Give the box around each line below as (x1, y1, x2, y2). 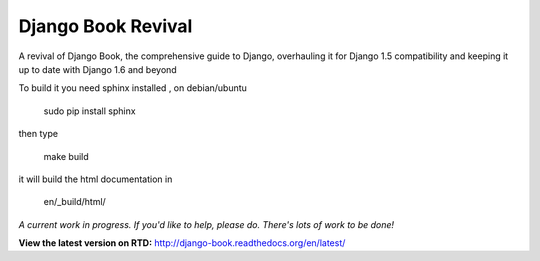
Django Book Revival (18, 15, 193, 37)
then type (18, 128, 59, 140)
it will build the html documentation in (18, 173, 173, 185)
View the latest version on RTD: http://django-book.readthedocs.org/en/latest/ (18, 237, 346, 249)
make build (43, 150, 89, 162)
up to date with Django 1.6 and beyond (18, 63, 177, 75)
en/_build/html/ (43, 196, 107, 208)
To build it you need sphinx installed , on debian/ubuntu (18, 82, 247, 94)
